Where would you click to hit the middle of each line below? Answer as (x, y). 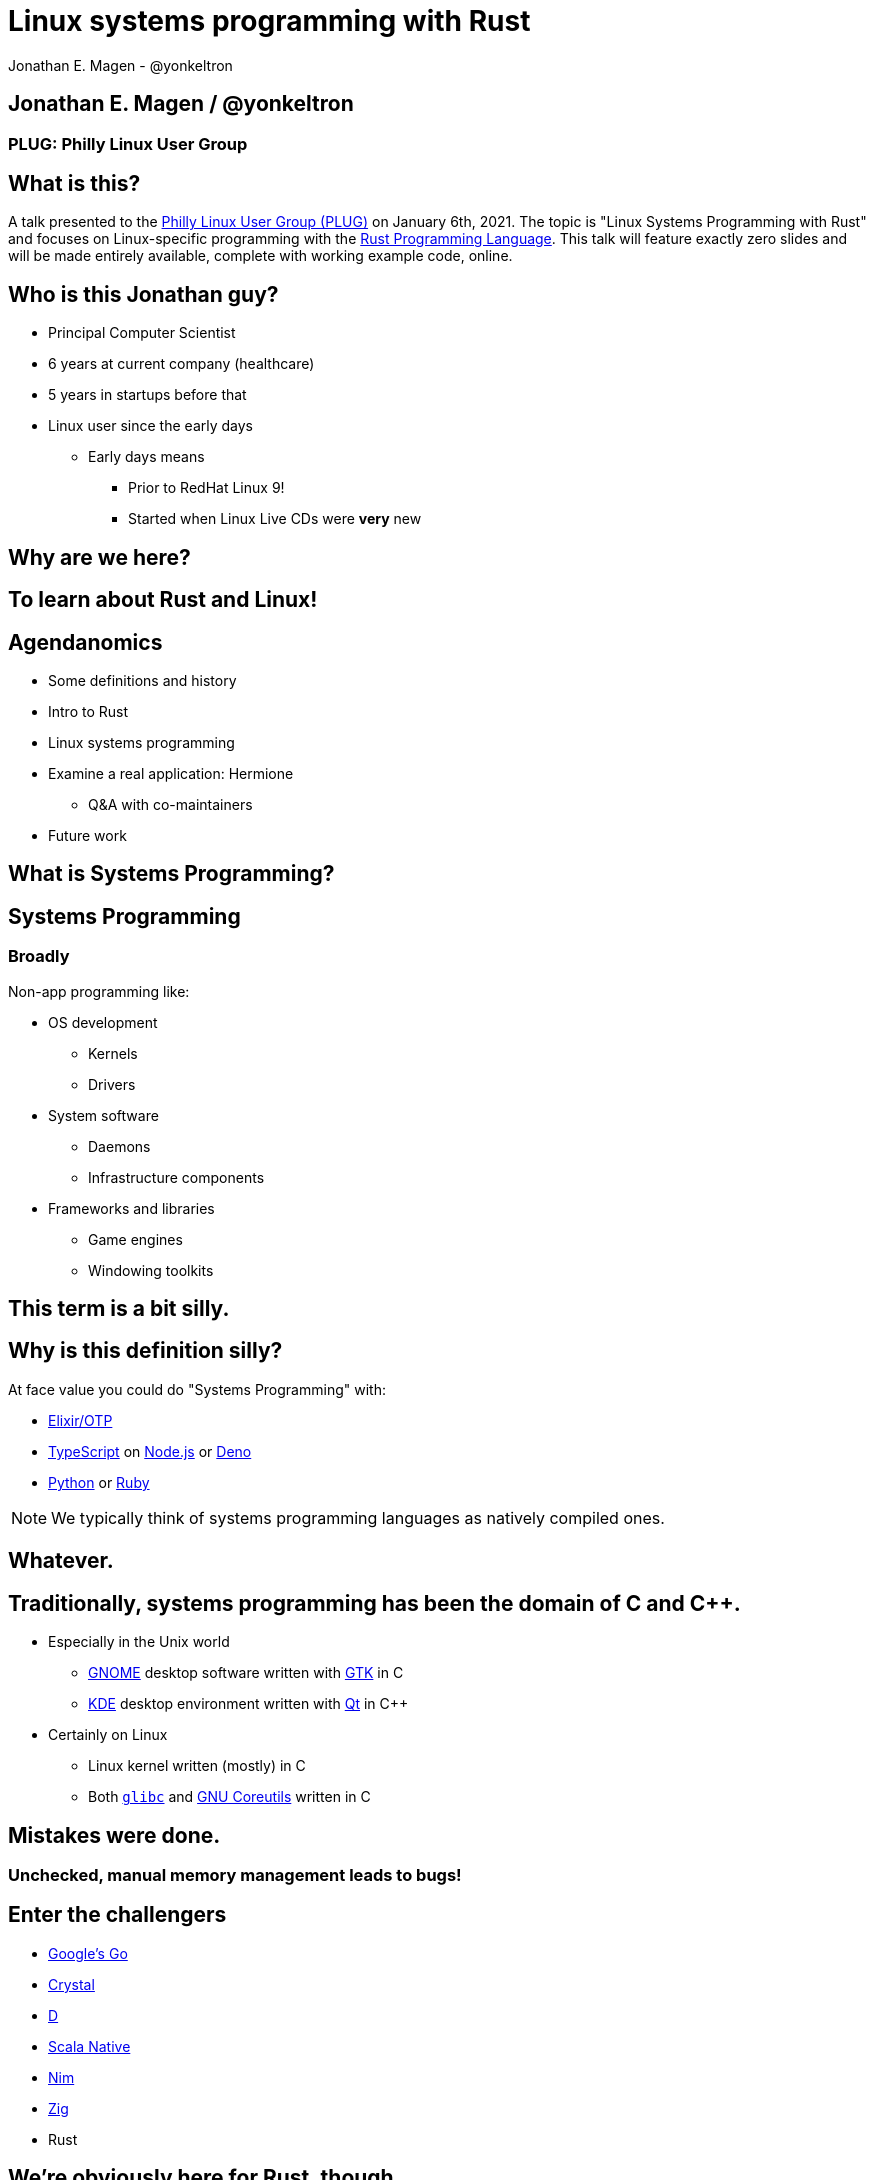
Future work (87, 835)
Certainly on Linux (108, 1735)
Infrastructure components (176, 1177)
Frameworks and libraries (131, 1208)
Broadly (39, 956)
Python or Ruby (99, 1482)
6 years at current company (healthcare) (181, 364)
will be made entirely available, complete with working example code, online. (260, 256)
